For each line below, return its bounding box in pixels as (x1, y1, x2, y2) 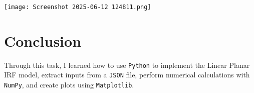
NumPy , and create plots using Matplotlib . (4, 79, 134, 90)
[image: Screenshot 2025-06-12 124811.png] (4, 4, 151, 11)
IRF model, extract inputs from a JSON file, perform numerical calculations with (4, 69, 250, 80)
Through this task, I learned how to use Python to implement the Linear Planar (4, 59, 250, 70)
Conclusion (4, 30, 82, 51)
